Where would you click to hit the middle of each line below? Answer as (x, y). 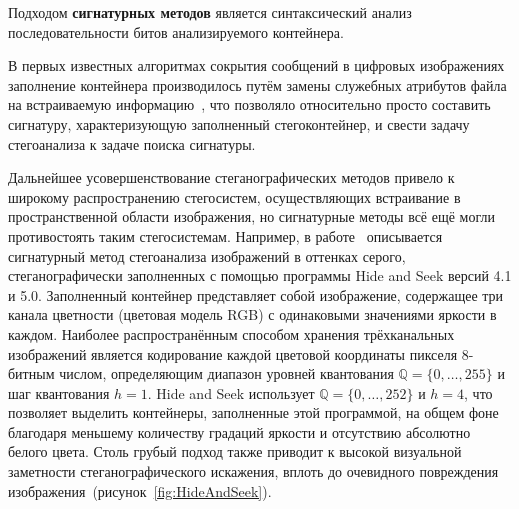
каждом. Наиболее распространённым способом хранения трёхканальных (231, 333)
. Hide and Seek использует (231, 392)
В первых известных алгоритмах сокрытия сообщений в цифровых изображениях (256, 65)
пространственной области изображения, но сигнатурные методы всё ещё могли (251, 216)
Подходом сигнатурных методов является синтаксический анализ (210, 12)
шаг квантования (59, 392)
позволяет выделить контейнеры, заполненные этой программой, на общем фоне (253, 412)
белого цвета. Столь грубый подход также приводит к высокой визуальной (235, 451)
